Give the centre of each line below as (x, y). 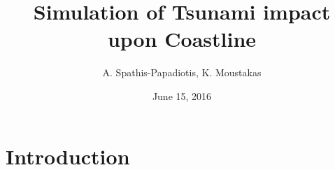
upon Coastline (182, 39)
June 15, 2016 (182, 95)
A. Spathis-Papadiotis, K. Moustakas (182, 72)
